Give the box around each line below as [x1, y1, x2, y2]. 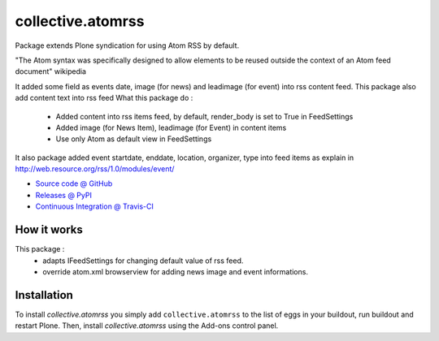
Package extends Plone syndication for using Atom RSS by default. [15, 41, 240, 50]
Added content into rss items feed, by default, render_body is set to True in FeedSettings [55, 111, 354, 121]
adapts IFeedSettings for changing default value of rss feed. [42, 256, 244, 265]
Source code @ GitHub [35, 179, 113, 188]
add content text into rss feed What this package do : [15, 93, 193, 103]
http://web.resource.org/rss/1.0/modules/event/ [15, 164, 175, 174]
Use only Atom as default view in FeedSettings [55, 134, 212, 144]
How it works [15, 223, 83, 237]
